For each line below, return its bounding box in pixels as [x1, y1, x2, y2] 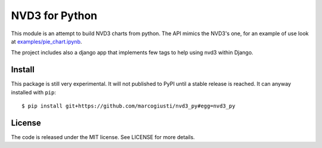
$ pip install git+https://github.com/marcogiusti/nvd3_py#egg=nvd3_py [21, 103, 236, 110]
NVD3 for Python [11, 9, 98, 22]
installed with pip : [11, 88, 57, 95]
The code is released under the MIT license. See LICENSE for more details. [11, 133, 195, 140]
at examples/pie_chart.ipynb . [11, 38, 82, 45]
